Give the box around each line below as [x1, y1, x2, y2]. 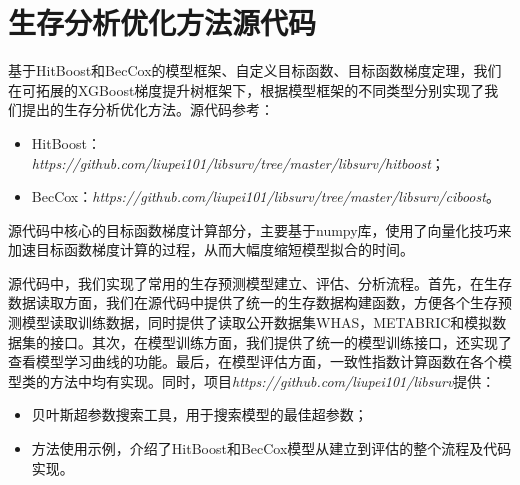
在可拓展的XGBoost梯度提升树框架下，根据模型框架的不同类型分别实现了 [8, 79, 485, 100]
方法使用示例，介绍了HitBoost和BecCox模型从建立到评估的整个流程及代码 [31, 438, 512, 459]
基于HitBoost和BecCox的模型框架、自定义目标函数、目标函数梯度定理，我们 [8, 60, 502, 81]
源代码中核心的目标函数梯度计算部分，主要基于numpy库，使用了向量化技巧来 [8, 219, 512, 240]
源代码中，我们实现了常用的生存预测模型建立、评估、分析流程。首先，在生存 [8, 272, 512, 293]
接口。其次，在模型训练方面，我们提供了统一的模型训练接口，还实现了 [49, 331, 512, 352]
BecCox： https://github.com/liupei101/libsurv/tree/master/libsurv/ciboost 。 [31, 186, 500, 207]
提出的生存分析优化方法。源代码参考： [21, 99, 274, 120]
